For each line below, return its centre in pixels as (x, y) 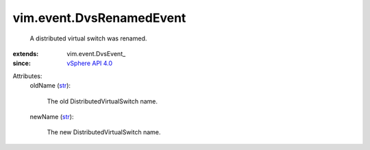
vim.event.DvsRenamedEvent (99, 18)
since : (22, 63)
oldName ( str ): (50, 86)
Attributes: (27, 76)
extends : (26, 53)
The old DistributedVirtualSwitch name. (102, 101)
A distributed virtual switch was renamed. (88, 38)
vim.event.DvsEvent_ (96, 53)
